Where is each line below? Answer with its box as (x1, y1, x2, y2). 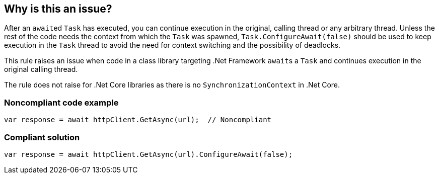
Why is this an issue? (4, 3, 112, 15)
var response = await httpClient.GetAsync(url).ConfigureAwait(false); (4, 150, 293, 158)
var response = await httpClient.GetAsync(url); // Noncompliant (4, 116, 272, 124)
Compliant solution (4, 132, 80, 142)
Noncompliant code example (4, 97, 119, 108)
